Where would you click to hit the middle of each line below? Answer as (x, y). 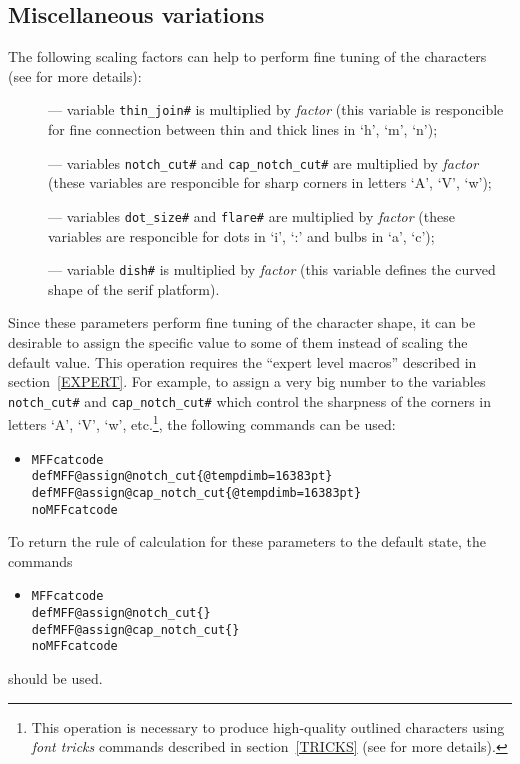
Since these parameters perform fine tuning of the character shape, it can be (242, 322)
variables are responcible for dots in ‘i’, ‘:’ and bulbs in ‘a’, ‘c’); (241, 235)
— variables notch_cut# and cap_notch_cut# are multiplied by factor (263, 162)
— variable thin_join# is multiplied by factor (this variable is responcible (276, 109)
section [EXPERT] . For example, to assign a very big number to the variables (247, 381)
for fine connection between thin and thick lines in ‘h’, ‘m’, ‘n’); (243, 129)
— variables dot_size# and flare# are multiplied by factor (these (251, 215)
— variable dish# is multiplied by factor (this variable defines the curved (272, 269)
